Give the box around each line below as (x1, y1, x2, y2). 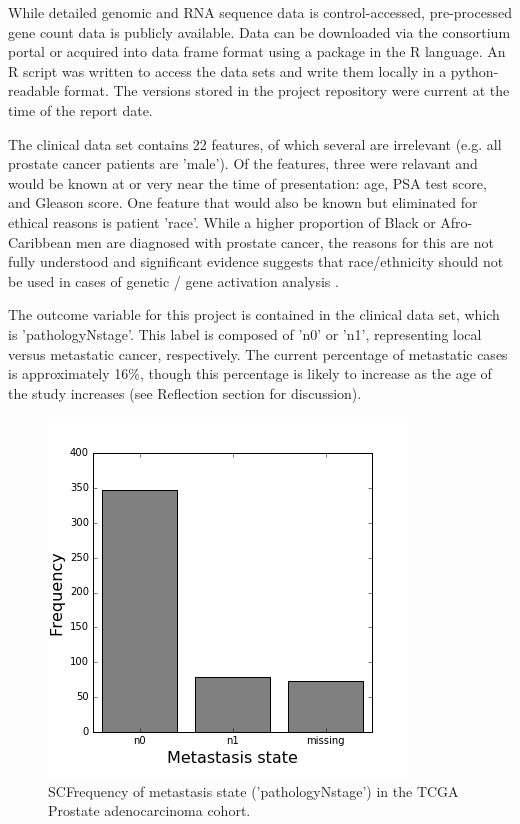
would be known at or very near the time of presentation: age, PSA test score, (8, 172, 487, 193)
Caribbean (8, 231, 72, 252)
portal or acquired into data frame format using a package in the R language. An (8, 41, 506, 62)
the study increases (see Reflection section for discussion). (8, 382, 362, 403)
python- (450, 60, 499, 81)
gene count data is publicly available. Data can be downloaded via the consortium (8, 21, 511, 42)
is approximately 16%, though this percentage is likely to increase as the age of (8, 363, 492, 384)
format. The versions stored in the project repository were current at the (64, 80, 510, 101)
